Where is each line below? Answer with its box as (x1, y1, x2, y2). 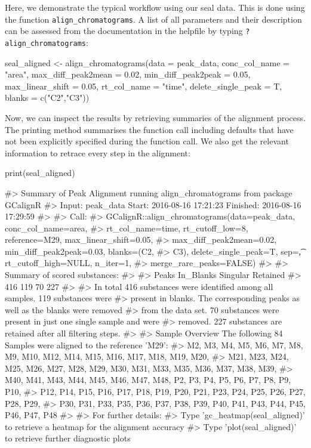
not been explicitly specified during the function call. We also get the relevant (5, 135, 289, 147)
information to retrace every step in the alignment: (5, 146, 190, 159)
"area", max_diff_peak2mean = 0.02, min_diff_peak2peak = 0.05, (5, 68, 251, 81)
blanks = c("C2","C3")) (5, 91, 90, 104)
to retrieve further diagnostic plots (5, 432, 131, 444)
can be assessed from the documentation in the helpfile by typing (5, 24, 243, 37)
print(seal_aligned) (5, 166, 75, 179)
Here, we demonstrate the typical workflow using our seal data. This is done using (5, 1, 305, 13)
